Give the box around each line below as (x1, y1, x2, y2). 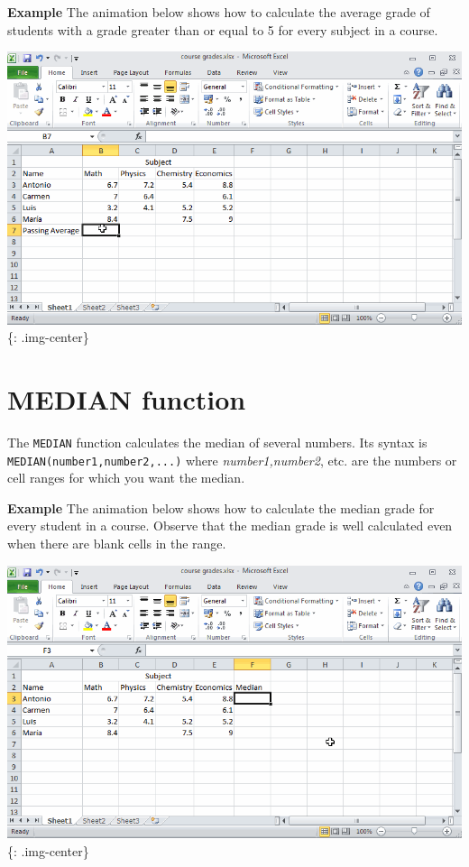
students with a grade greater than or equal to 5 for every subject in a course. (7, 20, 438, 39)
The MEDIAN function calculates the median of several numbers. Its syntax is (7, 432, 428, 451)
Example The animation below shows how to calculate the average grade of (7, 3, 430, 21)
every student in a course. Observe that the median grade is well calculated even (7, 516, 453, 535)
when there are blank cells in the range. (7, 533, 226, 552)
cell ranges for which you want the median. (7, 468, 245, 487)
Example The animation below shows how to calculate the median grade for (7, 498, 435, 517)
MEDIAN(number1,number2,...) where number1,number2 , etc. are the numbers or (7, 450, 457, 469)
